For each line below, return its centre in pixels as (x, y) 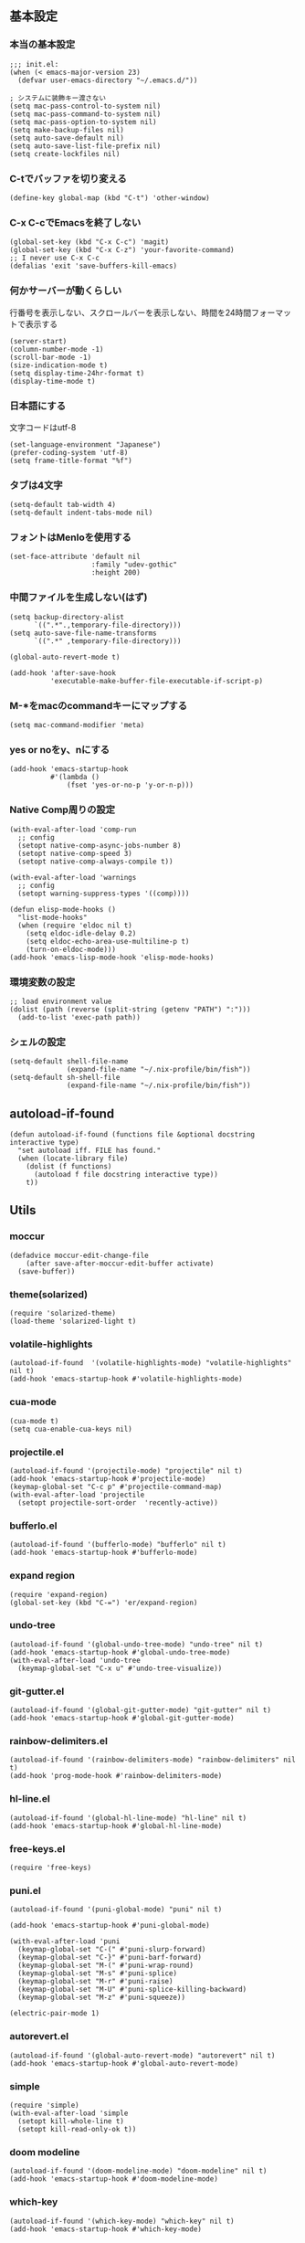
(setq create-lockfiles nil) (65, 153)
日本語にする (38, 406)
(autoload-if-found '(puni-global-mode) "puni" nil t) (116, 1910)
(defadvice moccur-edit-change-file (79, 1255)
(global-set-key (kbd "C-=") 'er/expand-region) (104, 1603)
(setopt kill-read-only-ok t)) (77, 2129)
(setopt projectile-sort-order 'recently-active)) (118, 1502)
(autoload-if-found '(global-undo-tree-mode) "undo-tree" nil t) (136, 1644)
